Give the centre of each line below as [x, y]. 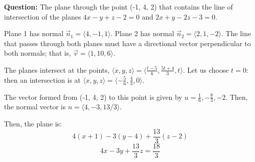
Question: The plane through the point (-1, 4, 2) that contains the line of [118, 7]
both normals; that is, [38, 53]
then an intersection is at [43, 79]
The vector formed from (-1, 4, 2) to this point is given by [93, 97]
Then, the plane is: [33, 124]
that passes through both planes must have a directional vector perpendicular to [127, 43]
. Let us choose [206, 69]
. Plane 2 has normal [142, 33]
